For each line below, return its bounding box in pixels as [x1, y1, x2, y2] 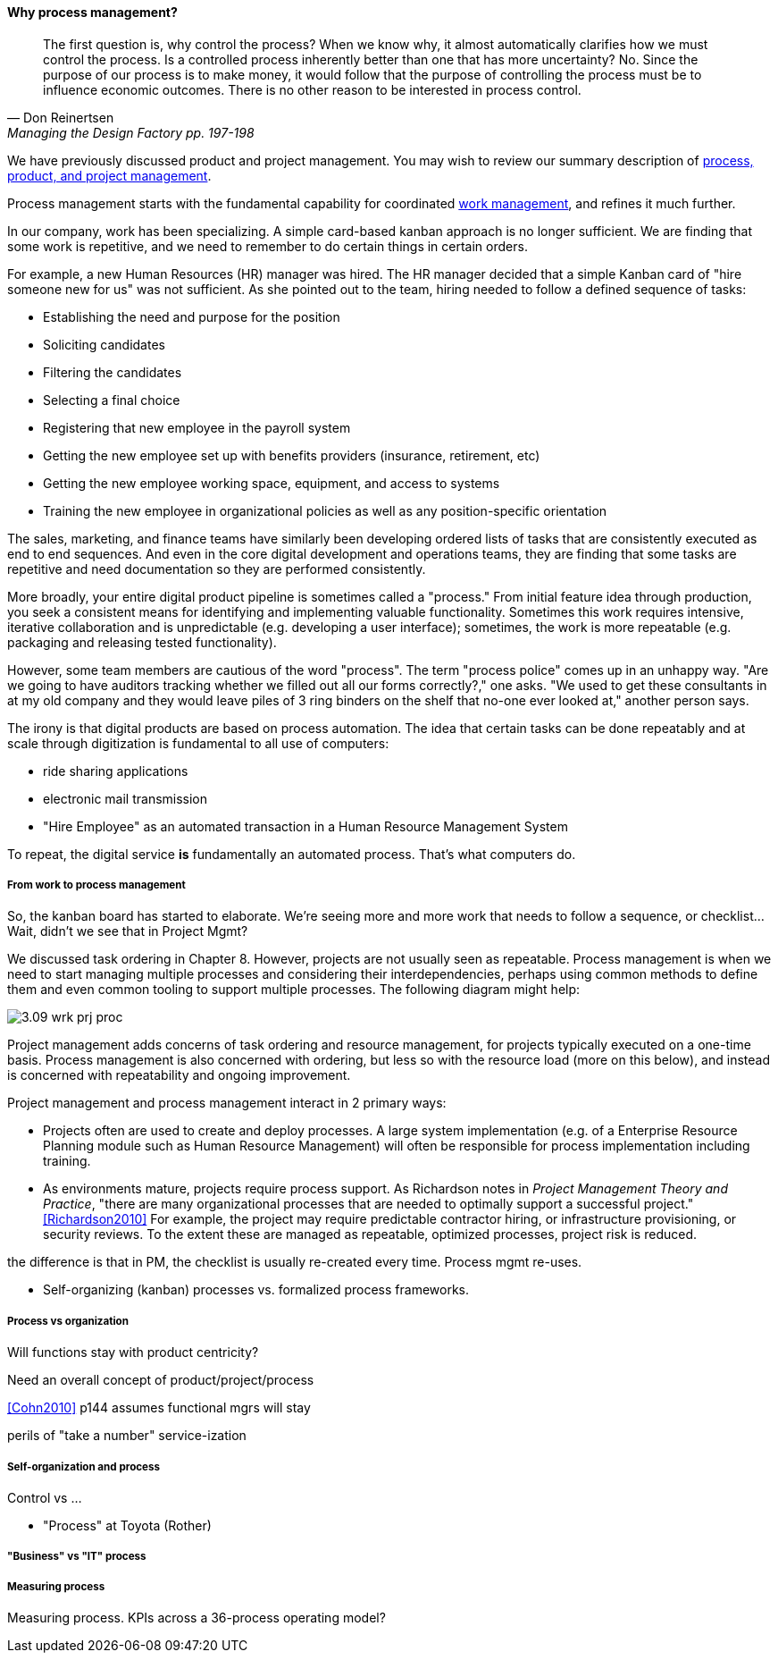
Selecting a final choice [43, 392, 180, 408]
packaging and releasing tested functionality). [7, 634, 277, 650]
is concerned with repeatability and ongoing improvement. [7, 1067, 351, 1083]
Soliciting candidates [43, 336, 165, 352]
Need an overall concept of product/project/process [7, 1372, 314, 1388]
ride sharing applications [43, 763, 188, 779]
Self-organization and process [7, 1460, 161, 1473]
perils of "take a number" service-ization [7, 1428, 247, 1444]
